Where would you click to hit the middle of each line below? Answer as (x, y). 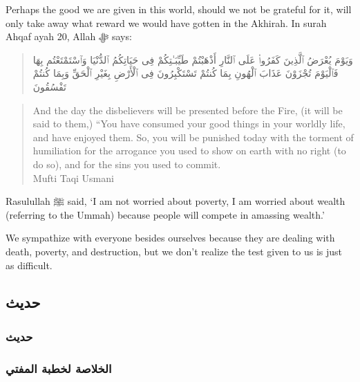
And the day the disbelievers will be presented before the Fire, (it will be (188, 110)
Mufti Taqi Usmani (73, 178)
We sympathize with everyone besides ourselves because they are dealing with (170, 238)
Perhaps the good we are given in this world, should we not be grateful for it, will (179, 9)
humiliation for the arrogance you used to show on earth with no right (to (189, 151)
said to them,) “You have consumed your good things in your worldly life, (189, 124)
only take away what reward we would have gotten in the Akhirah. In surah (166, 22)
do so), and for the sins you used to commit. (127, 164)
